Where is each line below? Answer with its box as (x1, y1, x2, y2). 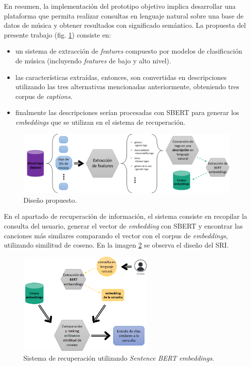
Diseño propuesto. (23, 194, 77, 205)
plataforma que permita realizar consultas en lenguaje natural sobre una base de (4, 10, 244, 20)
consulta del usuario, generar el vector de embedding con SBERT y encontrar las (4, 221, 243, 231)
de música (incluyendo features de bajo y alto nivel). (15, 55, 171, 65)
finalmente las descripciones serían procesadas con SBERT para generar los (15, 107, 239, 117)
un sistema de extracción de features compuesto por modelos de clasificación (15, 46, 242, 56)
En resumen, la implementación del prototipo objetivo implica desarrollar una (4, 1, 236, 11)
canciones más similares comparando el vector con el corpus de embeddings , (4, 230, 228, 240)
